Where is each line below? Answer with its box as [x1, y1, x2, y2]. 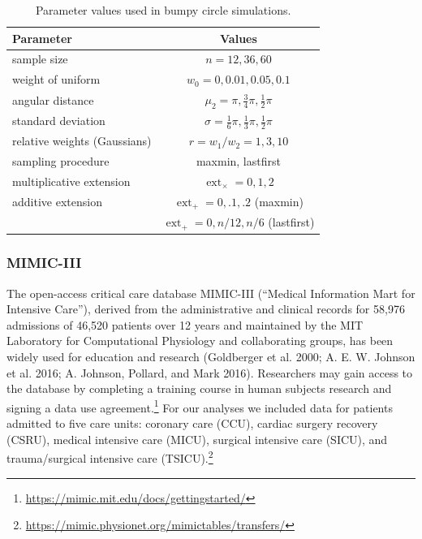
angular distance [12, 91, 94, 108]
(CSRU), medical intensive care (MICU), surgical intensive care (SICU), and [6, 430, 388, 447]
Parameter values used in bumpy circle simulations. [35, 2, 291, 18]
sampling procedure [12, 153, 110, 170]
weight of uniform [12, 71, 101, 88]
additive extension [12, 193, 102, 210]
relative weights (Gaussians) [12, 132, 152, 149]
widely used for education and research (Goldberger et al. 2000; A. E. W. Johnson [6, 348, 416, 365]
